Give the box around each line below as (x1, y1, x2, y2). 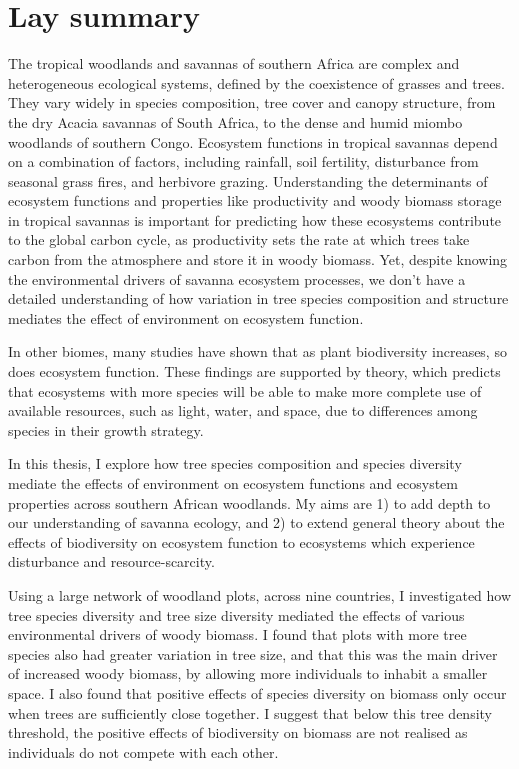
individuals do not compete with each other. (8, 741, 279, 762)
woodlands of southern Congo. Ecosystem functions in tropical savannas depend (8, 131, 498, 152)
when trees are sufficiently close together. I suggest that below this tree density (8, 702, 493, 723)
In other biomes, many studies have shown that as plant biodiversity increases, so (8, 341, 507, 362)
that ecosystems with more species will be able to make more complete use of (8, 380, 482, 401)
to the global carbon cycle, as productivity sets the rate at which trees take (8, 229, 470, 250)
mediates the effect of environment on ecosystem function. (8, 307, 364, 328)
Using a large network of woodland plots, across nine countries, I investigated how (8, 584, 512, 605)
